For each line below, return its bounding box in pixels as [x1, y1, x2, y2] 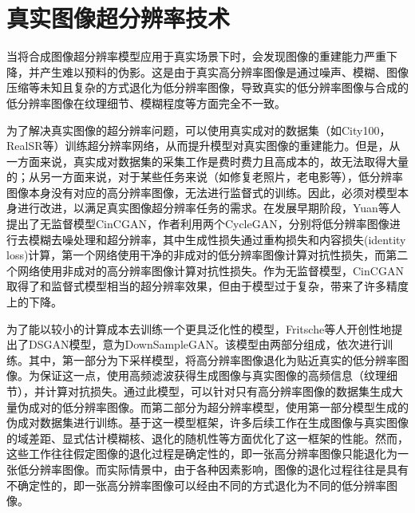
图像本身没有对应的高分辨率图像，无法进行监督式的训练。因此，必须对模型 [6, 183, 397, 200]
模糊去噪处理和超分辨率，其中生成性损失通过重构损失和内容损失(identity [28, 231, 406, 247]
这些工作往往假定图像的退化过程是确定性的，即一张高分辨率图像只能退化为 [6, 445, 397, 462]
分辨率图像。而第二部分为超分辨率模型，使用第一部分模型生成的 [73, 398, 409, 415]
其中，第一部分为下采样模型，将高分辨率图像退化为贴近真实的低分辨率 [28, 351, 397, 368]
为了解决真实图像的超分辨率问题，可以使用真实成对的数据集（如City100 [6, 121, 380, 138]
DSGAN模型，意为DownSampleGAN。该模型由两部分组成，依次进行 [28, 336, 381, 353]
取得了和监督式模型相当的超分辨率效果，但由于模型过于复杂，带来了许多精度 [6, 278, 409, 294]
